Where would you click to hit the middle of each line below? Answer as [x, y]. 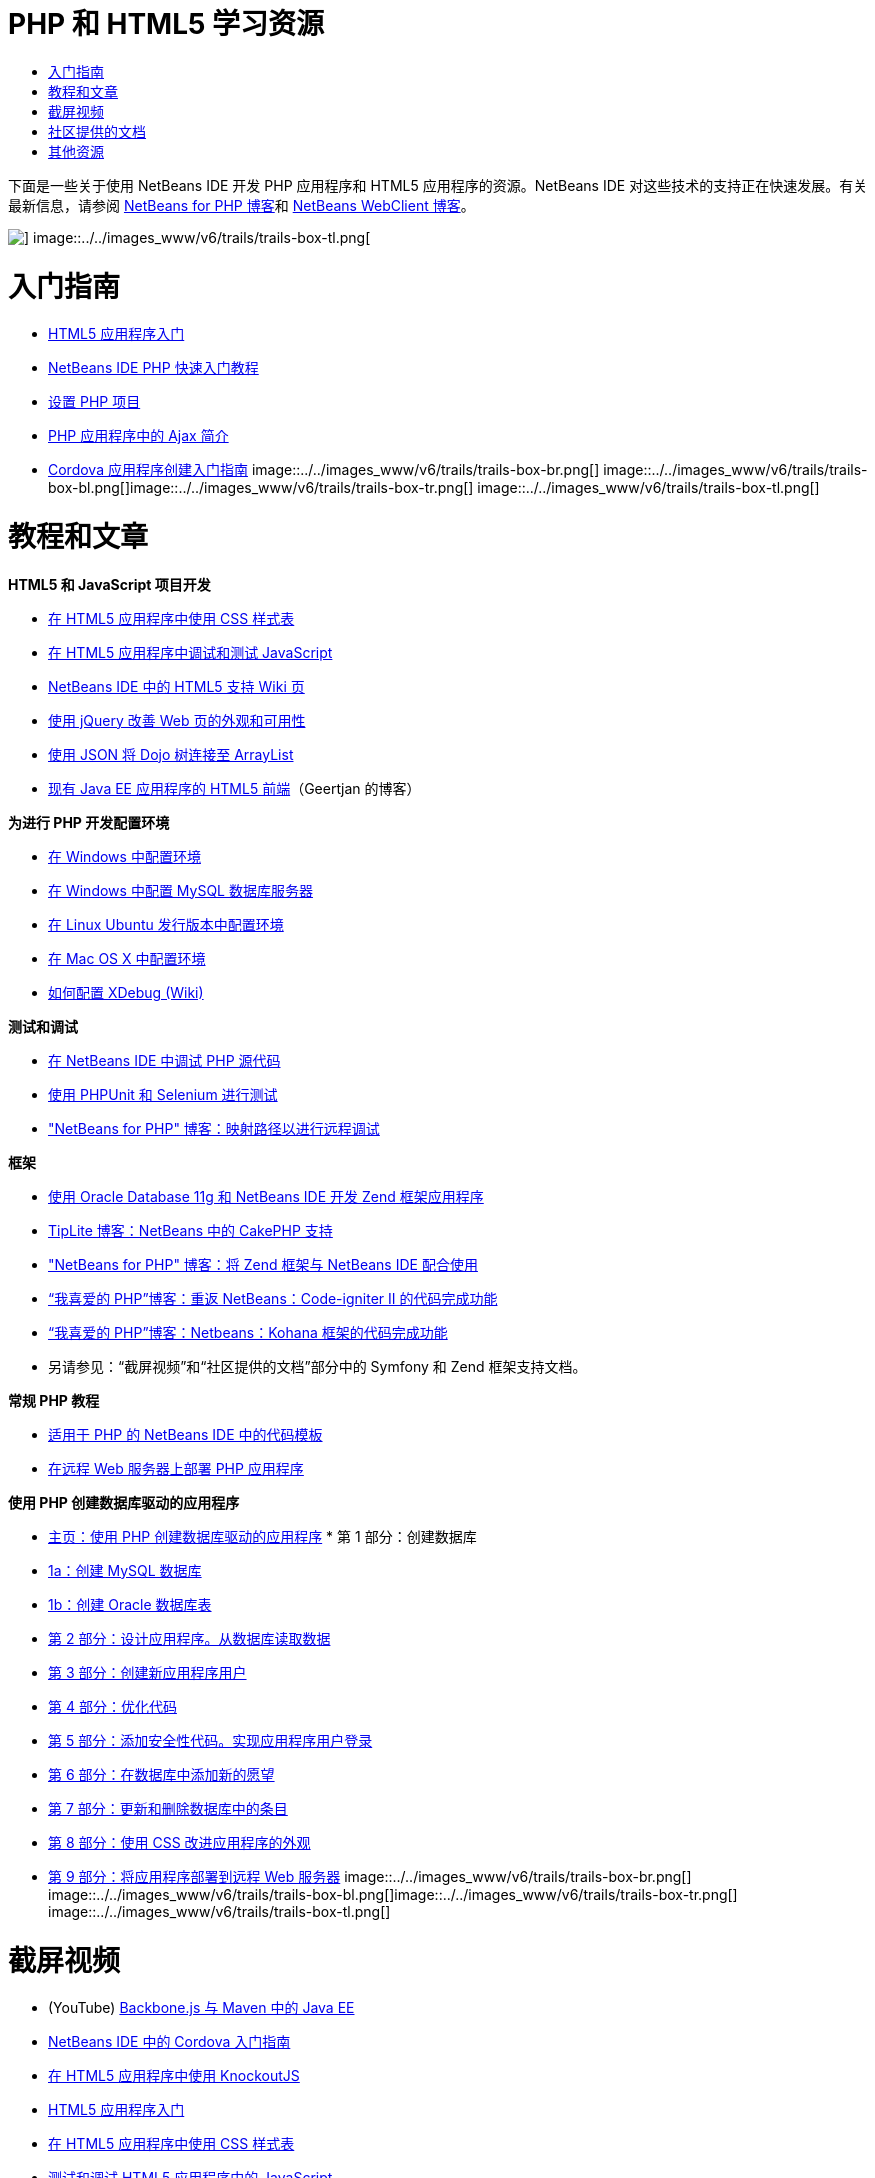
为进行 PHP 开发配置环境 [89, 822]
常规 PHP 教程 [54, 1400]
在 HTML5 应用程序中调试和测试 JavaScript [190, 652]
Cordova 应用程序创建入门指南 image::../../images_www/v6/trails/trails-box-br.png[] [324, 470]
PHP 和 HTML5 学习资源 [166, 24]
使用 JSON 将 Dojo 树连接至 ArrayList [171, 754]
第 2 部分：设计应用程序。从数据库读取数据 [189, 1638]
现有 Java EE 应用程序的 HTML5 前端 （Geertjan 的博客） [234, 788]
